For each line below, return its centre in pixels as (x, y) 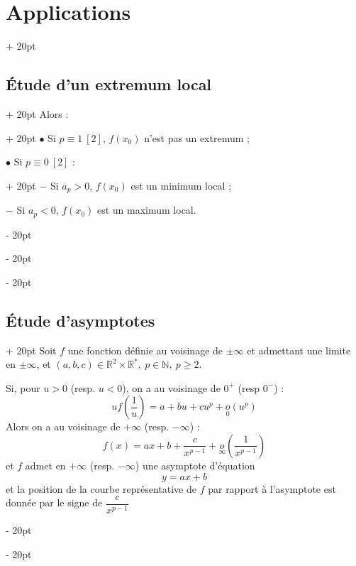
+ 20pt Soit (31, 350)
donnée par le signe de (54, 502)
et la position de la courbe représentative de (101, 488)
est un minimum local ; (181, 185)
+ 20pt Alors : (37, 113)
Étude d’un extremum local (109, 84)
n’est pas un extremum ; (197, 137)
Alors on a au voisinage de (63, 426)
